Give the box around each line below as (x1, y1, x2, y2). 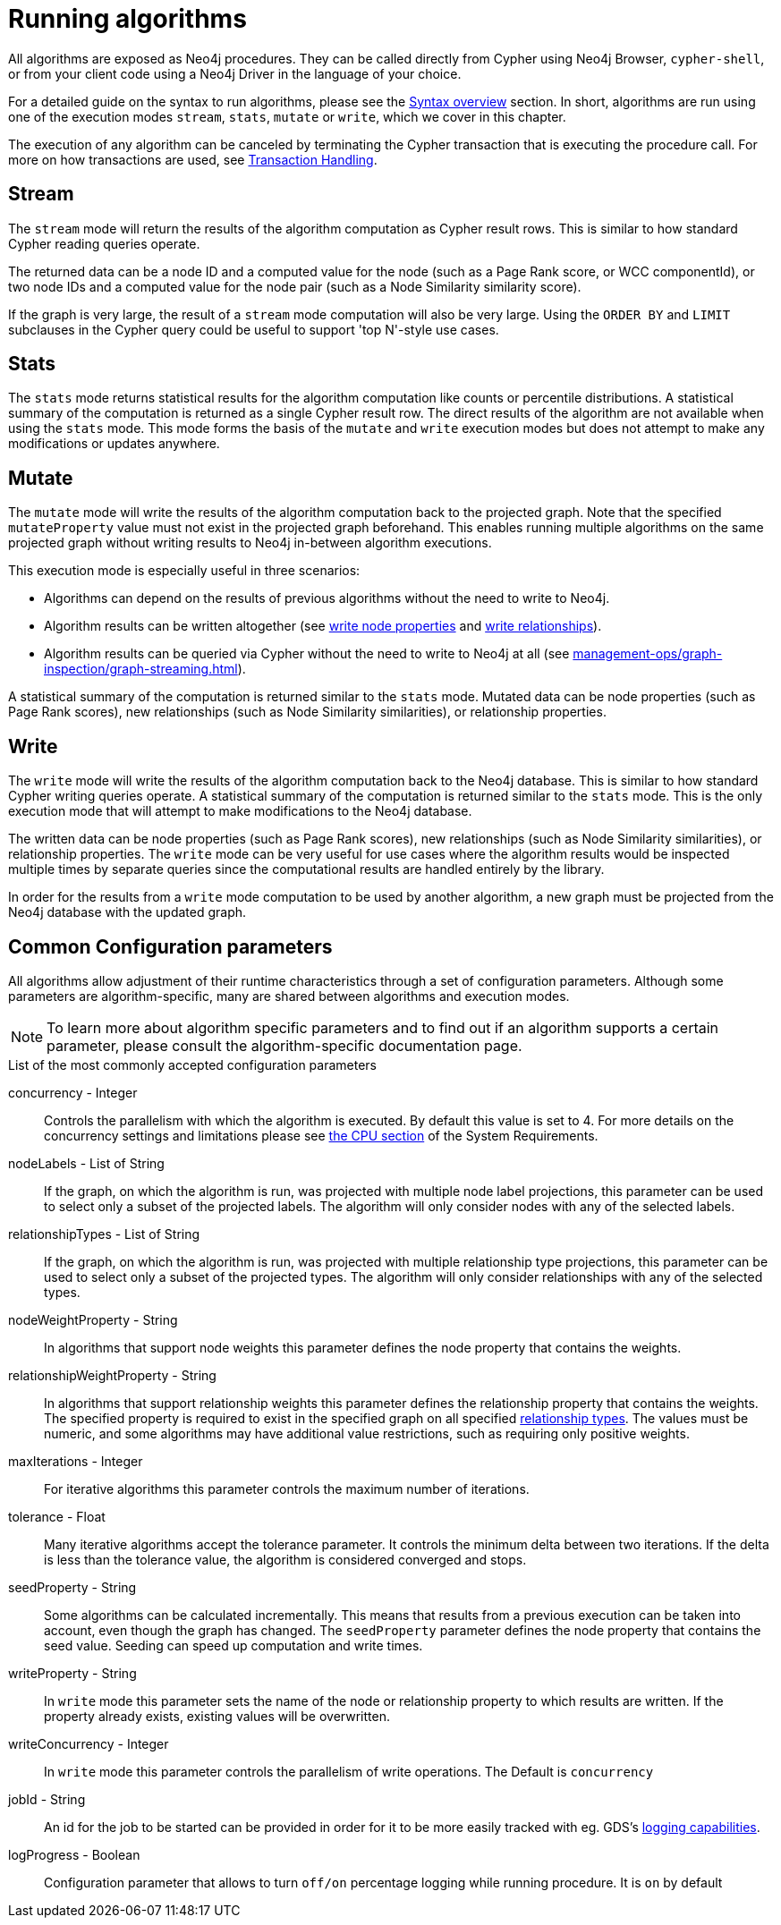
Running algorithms (8, 4, 247, 34)
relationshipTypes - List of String (8, 1225, 200, 1242)
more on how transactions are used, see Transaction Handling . (8, 151, 378, 167)
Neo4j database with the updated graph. (8, 904, 247, 920)
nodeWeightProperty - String (8, 1311, 178, 1327)
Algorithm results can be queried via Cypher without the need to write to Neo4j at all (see (44, 646, 570, 662)
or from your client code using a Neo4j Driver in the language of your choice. (8, 65, 462, 81)
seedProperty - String (8, 1579, 137, 1595)
